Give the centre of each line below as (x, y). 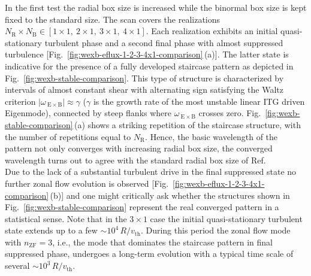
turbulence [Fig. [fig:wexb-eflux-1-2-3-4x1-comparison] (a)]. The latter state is (147, 54)
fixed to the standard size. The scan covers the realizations (113, 19)
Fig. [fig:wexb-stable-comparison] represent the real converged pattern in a (142, 207)
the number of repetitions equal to (68, 136)
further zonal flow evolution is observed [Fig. (87, 183)
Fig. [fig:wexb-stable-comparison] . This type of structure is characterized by (144, 78)
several (17, 266)
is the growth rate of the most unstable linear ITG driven (199, 101)
